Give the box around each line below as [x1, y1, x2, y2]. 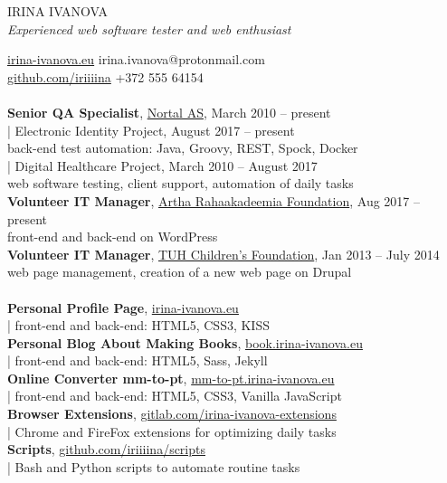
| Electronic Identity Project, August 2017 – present [7, 120, 295, 139]
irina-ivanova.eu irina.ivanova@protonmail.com [7, 50, 265, 69]
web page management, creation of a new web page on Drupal [7, 262, 352, 281]
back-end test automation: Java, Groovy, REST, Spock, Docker [7, 138, 358, 157]
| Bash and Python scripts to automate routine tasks [7, 457, 300, 476]
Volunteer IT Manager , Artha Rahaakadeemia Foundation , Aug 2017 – [7, 191, 421, 210]
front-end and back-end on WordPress [7, 227, 218, 246]
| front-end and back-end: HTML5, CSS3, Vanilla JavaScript [7, 386, 342, 405]
